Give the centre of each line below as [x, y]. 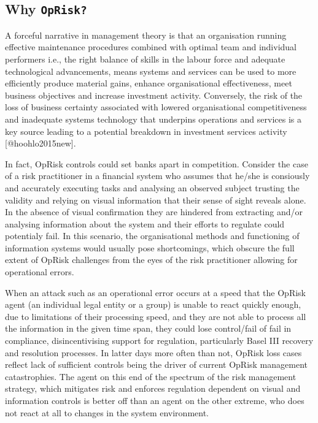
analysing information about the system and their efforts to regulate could [145, 223]
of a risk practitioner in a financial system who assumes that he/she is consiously [157, 176]
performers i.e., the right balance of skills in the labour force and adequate [145, 59]
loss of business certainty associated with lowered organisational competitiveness [156, 107]
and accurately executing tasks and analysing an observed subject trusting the [152, 187]
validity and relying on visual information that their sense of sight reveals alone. [156, 200]
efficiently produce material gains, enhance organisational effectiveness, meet [149, 83]
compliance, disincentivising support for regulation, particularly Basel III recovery [159, 341]
